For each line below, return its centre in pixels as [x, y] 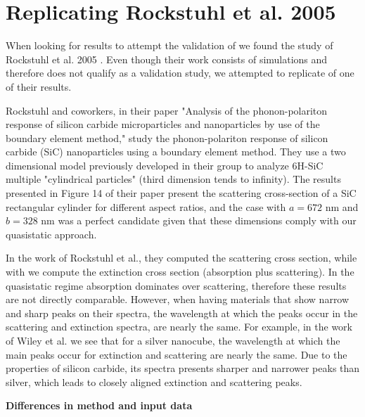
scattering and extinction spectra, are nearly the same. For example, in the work [179, 327]
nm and [342, 206]
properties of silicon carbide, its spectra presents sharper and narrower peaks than [183, 368]
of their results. [39, 86]
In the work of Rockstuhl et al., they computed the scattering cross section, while [181, 258]
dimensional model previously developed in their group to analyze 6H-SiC [165, 165]
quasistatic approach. [51, 234]
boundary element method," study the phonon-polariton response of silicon [167, 137]
